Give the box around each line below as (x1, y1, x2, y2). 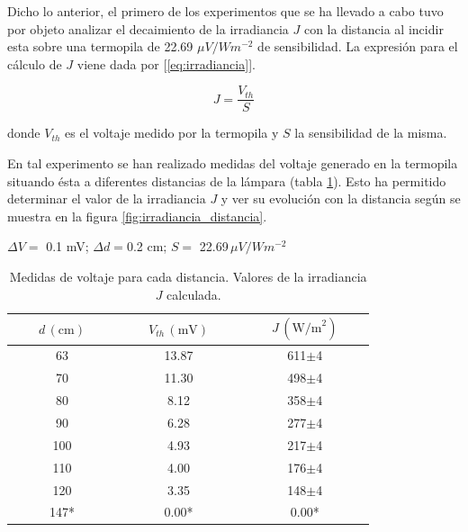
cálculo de (7, 54, 62, 73)
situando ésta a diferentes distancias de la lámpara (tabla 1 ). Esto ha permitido (7, 171, 446, 190)
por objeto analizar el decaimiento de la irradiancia (7, 19, 289, 38)
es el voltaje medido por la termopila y (65, 123, 279, 142)
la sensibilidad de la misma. (294, 123, 447, 142)
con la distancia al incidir (303, 19, 444, 38)
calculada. (166, 284, 221, 303)
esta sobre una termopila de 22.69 (7, 37, 193, 56)
